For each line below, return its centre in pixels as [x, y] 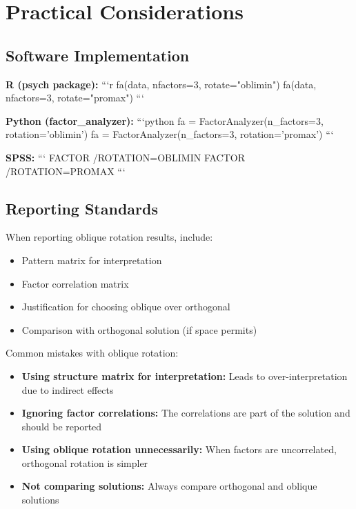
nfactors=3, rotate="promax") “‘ [75, 98]
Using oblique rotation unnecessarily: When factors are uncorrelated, [179, 449]
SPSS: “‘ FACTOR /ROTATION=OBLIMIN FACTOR [125, 157]
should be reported [62, 426]
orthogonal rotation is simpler [85, 462]
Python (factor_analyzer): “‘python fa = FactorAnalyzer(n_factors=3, [165, 120]
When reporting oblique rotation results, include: [109, 237]
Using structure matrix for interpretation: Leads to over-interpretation [185, 376]
